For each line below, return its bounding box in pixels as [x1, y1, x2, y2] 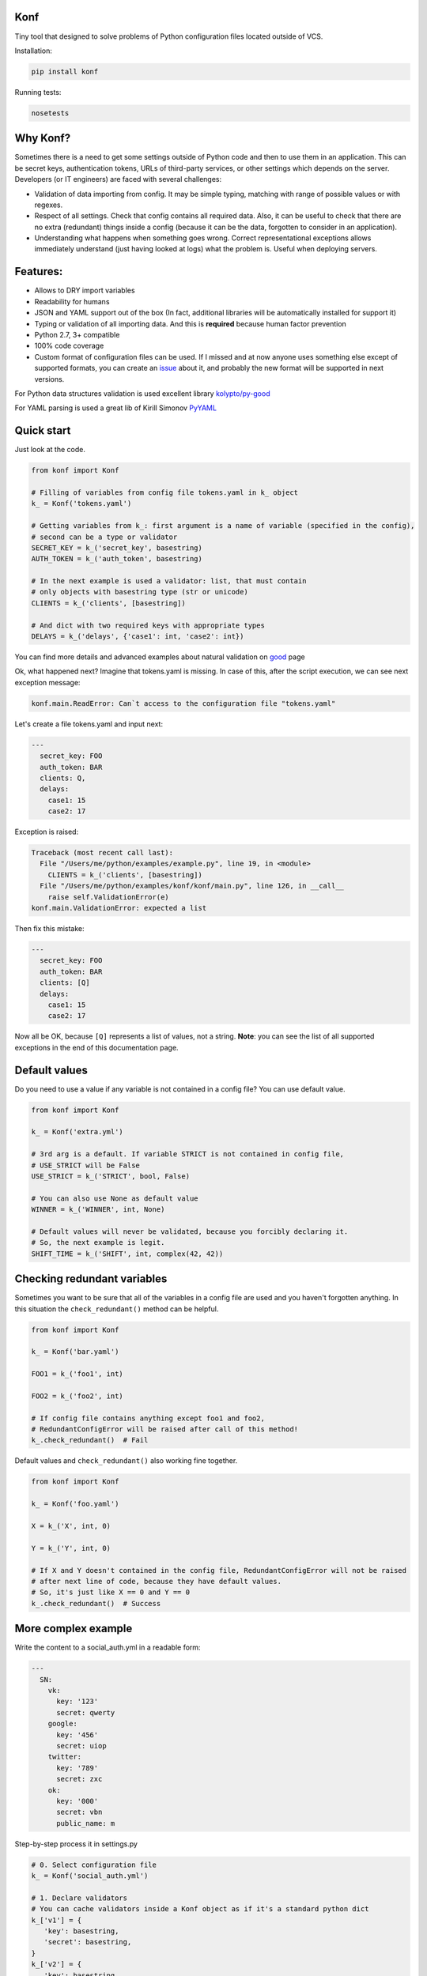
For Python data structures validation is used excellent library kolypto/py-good [14, 388, 270, 398]
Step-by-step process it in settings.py [14, 1838, 138, 1849]
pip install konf [31, 67, 99, 76]
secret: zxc [56, 1774, 103, 1784]
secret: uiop [56, 1741, 107, 1750]
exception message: [14, 677, 81, 687]
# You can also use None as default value [31, 1194, 198, 1203]
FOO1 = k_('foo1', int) [31, 1370, 124, 1378]
